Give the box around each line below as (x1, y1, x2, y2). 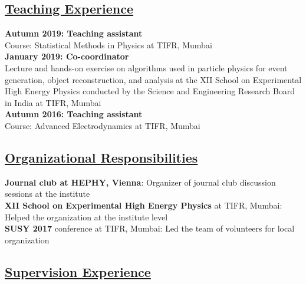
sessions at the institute (5, 187, 90, 200)
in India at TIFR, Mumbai (5, 96, 101, 108)
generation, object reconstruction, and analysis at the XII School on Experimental (5, 73, 302, 85)
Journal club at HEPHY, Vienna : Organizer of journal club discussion (5, 176, 276, 188)
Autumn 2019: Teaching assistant (5, 27, 143, 39)
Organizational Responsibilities (5, 148, 198, 166)
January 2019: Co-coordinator (5, 50, 129, 62)
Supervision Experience (5, 262, 151, 280)
